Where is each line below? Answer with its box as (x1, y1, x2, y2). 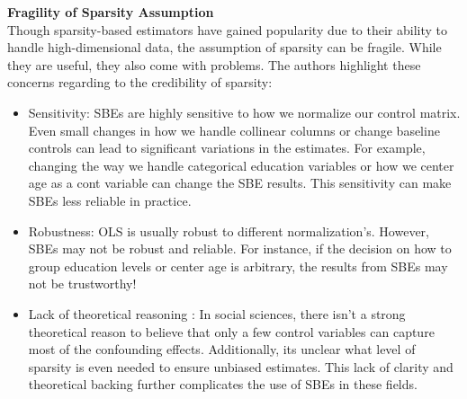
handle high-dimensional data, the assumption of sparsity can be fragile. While (7, 38, 442, 57)
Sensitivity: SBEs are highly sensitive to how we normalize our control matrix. (28, 102, 461, 121)
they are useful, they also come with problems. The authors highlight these (7, 55, 421, 74)
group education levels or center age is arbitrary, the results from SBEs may (28, 256, 448, 275)
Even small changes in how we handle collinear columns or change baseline (28, 120, 440, 139)
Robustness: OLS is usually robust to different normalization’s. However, (28, 221, 429, 240)
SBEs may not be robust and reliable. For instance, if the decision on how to (28, 239, 452, 258)
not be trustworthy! (28, 274, 137, 293)
